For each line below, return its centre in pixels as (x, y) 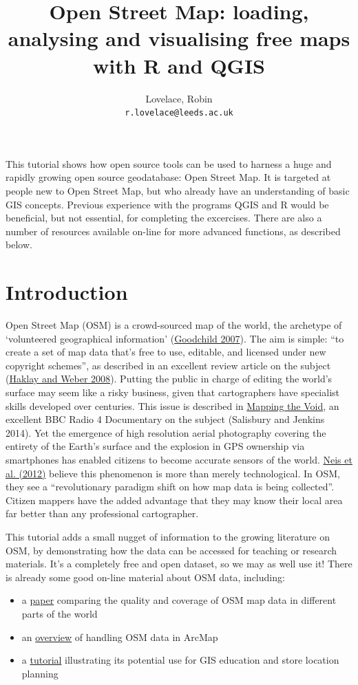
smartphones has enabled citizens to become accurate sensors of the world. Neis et (179, 459)
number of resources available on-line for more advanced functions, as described (173, 231)
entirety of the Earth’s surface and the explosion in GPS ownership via (155, 446)
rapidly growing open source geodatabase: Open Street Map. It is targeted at (168, 177)
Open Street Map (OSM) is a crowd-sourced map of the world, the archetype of (174, 325)
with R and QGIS (179, 65)
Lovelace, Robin (179, 98)
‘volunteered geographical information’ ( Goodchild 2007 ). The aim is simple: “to (175, 338)
